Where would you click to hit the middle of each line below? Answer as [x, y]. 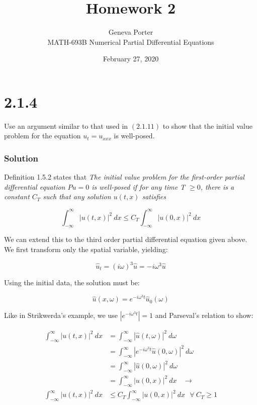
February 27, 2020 [131, 59]
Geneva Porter [131, 32]
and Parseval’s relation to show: [204, 315]
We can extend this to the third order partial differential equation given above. [126, 239]
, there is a [217, 186]
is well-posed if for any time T [139, 186]
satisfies [154, 196]
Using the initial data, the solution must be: [72, 282]
